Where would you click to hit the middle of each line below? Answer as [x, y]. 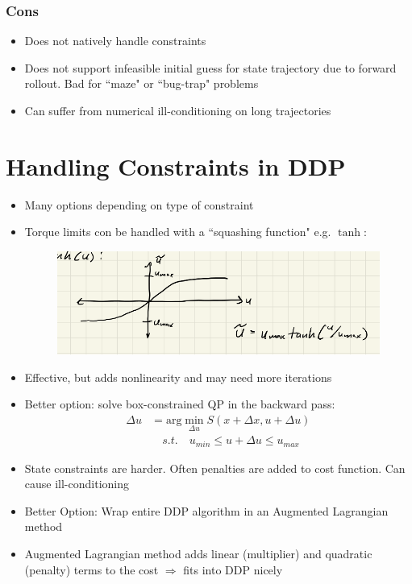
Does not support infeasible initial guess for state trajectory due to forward [210, 67]
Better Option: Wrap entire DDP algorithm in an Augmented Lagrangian [206, 510]
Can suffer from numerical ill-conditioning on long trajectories [178, 110]
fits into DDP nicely [233, 569]
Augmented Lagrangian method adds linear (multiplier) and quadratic [198, 553]
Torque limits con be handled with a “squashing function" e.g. [178, 232]
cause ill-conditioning [77, 484]
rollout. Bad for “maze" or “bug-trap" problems [141, 83]
